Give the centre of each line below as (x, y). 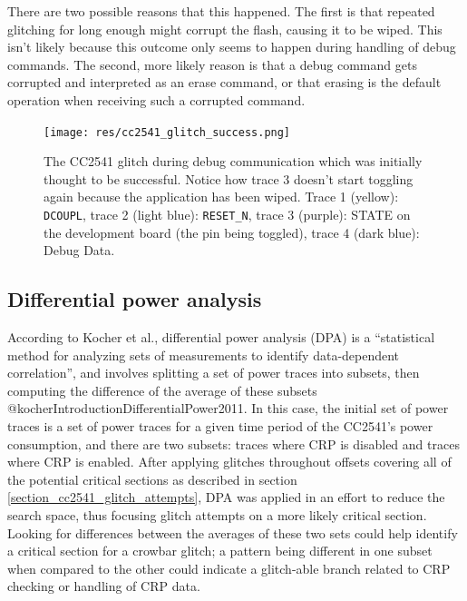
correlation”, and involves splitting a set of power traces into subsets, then (214, 373)
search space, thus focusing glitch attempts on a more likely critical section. (217, 514)
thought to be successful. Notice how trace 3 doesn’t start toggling (229, 178)
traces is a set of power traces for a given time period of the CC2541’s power (220, 426)
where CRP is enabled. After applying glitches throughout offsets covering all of (229, 462)
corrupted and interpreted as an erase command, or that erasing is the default (224, 82)
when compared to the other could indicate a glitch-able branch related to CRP (229, 568)
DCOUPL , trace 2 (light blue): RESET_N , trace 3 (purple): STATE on (227, 214)
